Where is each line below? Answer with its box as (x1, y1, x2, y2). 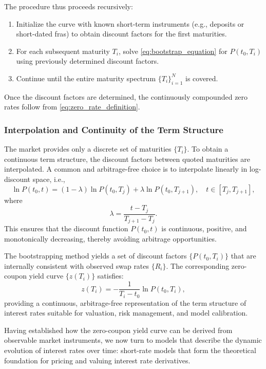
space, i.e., (32, 173, 65, 184)
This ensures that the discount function (4, 223, 128, 234)
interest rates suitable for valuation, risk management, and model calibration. (4, 307, 248, 318)
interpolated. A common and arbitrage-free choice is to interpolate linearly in (4, 163, 248, 174)
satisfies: (97, 270, 124, 281)
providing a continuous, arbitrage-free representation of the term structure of (4, 297, 246, 308)
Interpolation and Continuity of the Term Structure (4, 123, 223, 136)
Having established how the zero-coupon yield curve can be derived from (4, 324, 233, 335)
